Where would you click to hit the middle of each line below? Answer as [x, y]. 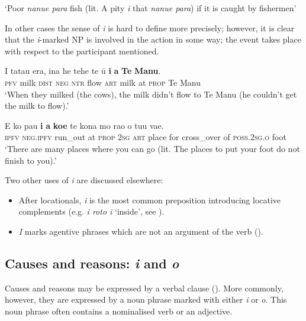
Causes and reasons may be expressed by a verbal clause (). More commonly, [144, 288]
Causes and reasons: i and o [92, 263]
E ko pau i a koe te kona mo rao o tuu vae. [84, 125]
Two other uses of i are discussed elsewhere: [84, 180]
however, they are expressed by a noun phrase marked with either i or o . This [146, 299]
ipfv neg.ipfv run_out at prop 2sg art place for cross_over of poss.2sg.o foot [146, 137]
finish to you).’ [31, 160]
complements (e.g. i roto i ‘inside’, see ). [91, 211]
